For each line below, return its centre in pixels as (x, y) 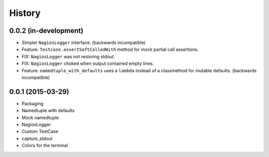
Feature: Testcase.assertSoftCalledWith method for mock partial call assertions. (110, 49)
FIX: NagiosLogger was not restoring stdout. (68, 56)
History (25, 13)
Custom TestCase (40, 132)
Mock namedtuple (40, 118)
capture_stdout (37, 138)
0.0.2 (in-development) (46, 31)
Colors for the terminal (45, 146)
